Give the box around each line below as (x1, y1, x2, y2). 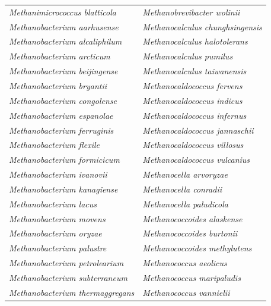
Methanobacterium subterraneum (9, 271, 127, 283)
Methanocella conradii (142, 182, 222, 195)
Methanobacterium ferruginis (9, 124, 114, 136)
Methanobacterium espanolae (9, 109, 113, 121)
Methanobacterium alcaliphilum (9, 35, 122, 48)
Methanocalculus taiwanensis (142, 65, 247, 77)
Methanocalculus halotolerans (142, 35, 248, 48)
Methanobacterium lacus (9, 197, 97, 210)
